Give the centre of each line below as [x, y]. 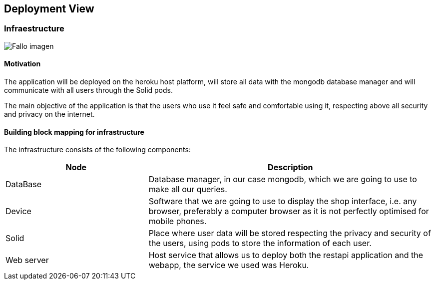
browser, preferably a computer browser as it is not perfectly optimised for [289, 211]
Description [290, 167]
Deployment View [49, 9]
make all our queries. [188, 189]
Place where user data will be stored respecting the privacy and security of [290, 233]
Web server [27, 260]
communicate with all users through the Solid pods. [89, 90]
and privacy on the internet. [49, 114]
